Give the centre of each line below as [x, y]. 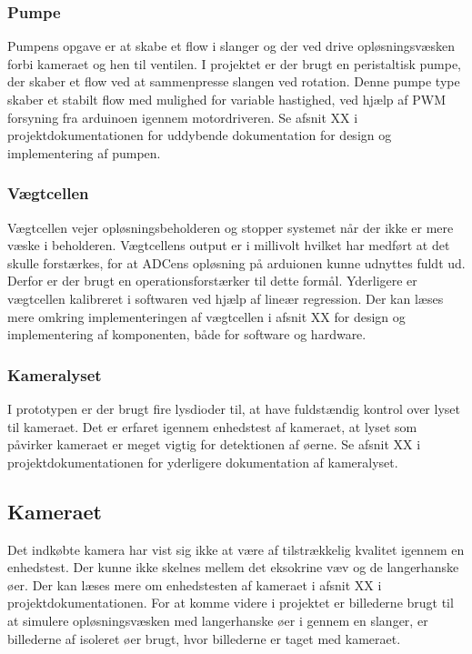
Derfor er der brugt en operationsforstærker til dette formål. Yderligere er [212, 281]
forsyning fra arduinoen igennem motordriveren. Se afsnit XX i [183, 117]
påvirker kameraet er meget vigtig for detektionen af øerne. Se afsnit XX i [214, 444]
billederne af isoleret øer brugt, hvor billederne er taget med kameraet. [204, 638]
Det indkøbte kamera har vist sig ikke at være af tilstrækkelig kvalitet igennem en [236, 549]
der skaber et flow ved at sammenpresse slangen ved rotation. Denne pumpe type [234, 81]
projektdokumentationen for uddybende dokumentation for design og [200, 135]
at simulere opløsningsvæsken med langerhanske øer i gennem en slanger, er [218, 620]
